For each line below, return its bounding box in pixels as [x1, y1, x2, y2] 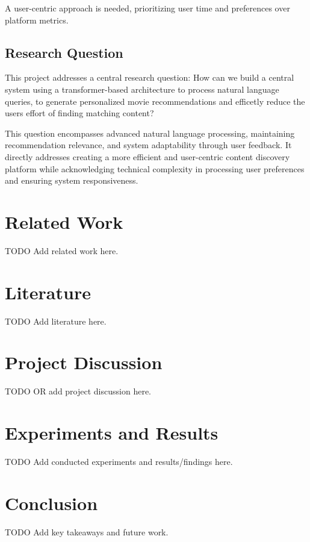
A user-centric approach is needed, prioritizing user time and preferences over [5, 2, 290, 14]
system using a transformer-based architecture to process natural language [5, 83, 279, 95]
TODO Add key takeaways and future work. [5, 525, 169, 538]
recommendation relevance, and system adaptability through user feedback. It [5, 139, 292, 151]
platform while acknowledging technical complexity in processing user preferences [5, 162, 305, 175]
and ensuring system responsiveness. [5, 174, 138, 187]
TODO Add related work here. [5, 244, 119, 257]
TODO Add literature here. [5, 314, 107, 327]
